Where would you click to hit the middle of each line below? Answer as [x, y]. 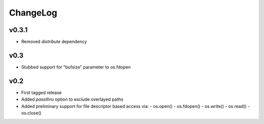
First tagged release [42, 92]
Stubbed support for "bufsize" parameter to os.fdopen [76, 67]
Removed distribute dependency [54, 42]
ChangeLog [33, 13]
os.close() [31, 113]
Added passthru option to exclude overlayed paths [72, 99]
